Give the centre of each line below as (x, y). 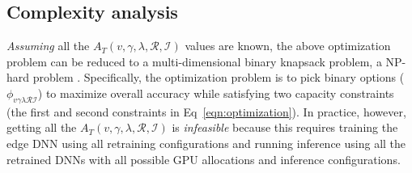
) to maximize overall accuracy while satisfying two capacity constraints (216, 93)
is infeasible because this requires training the (285, 127)
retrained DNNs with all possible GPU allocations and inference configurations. (204, 159)
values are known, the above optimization (288, 46)
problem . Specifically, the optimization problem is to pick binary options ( (219, 77)
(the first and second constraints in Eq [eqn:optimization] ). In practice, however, (206, 111)
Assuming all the (48, 46)
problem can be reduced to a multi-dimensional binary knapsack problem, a (194, 61)
